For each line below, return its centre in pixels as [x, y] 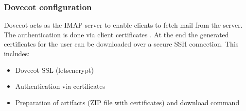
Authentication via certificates [60, 86]
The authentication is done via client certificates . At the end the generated [116, 34]
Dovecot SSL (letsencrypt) [54, 70]
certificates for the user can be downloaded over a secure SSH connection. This [121, 44]
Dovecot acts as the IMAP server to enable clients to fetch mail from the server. [123, 25]
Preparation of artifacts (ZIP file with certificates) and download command [127, 102]
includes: [17, 53]
